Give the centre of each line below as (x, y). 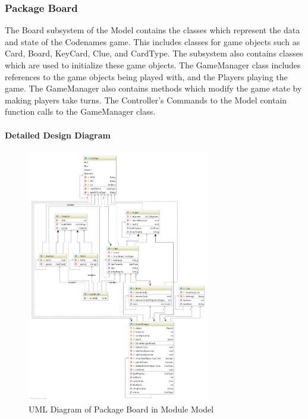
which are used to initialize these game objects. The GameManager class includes (153, 65)
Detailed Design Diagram (58, 135)
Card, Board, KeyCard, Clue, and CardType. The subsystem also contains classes (154, 53)
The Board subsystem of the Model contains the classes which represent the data (153, 30)
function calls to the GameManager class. (80, 111)
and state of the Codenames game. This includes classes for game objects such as (153, 41)
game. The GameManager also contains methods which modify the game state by (153, 88)
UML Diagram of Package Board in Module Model (121, 409)
